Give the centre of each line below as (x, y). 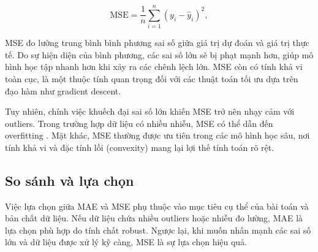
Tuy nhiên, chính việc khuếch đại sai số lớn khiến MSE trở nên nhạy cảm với (150, 111)
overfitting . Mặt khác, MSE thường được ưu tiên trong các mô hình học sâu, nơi (157, 135)
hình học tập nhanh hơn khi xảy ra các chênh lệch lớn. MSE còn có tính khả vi (154, 67)
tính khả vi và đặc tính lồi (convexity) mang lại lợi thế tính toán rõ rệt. (140, 147)
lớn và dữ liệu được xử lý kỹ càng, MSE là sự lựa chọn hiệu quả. (126, 242)
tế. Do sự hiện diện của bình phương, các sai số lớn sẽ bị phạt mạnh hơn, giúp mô (159, 54)
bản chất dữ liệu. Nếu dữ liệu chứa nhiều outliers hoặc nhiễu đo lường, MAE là (154, 218)
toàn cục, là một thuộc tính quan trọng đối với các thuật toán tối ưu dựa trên (152, 78)
